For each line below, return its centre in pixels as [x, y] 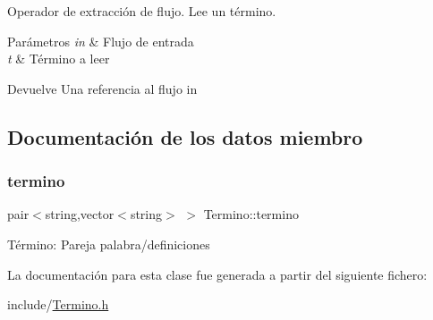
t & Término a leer [59, 59]
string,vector [80, 214]
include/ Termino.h [58, 304]
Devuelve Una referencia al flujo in [102, 88]
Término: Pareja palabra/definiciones [109, 244]
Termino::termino [251, 214]
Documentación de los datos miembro [185, 136]
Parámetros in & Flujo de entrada [101, 41]
